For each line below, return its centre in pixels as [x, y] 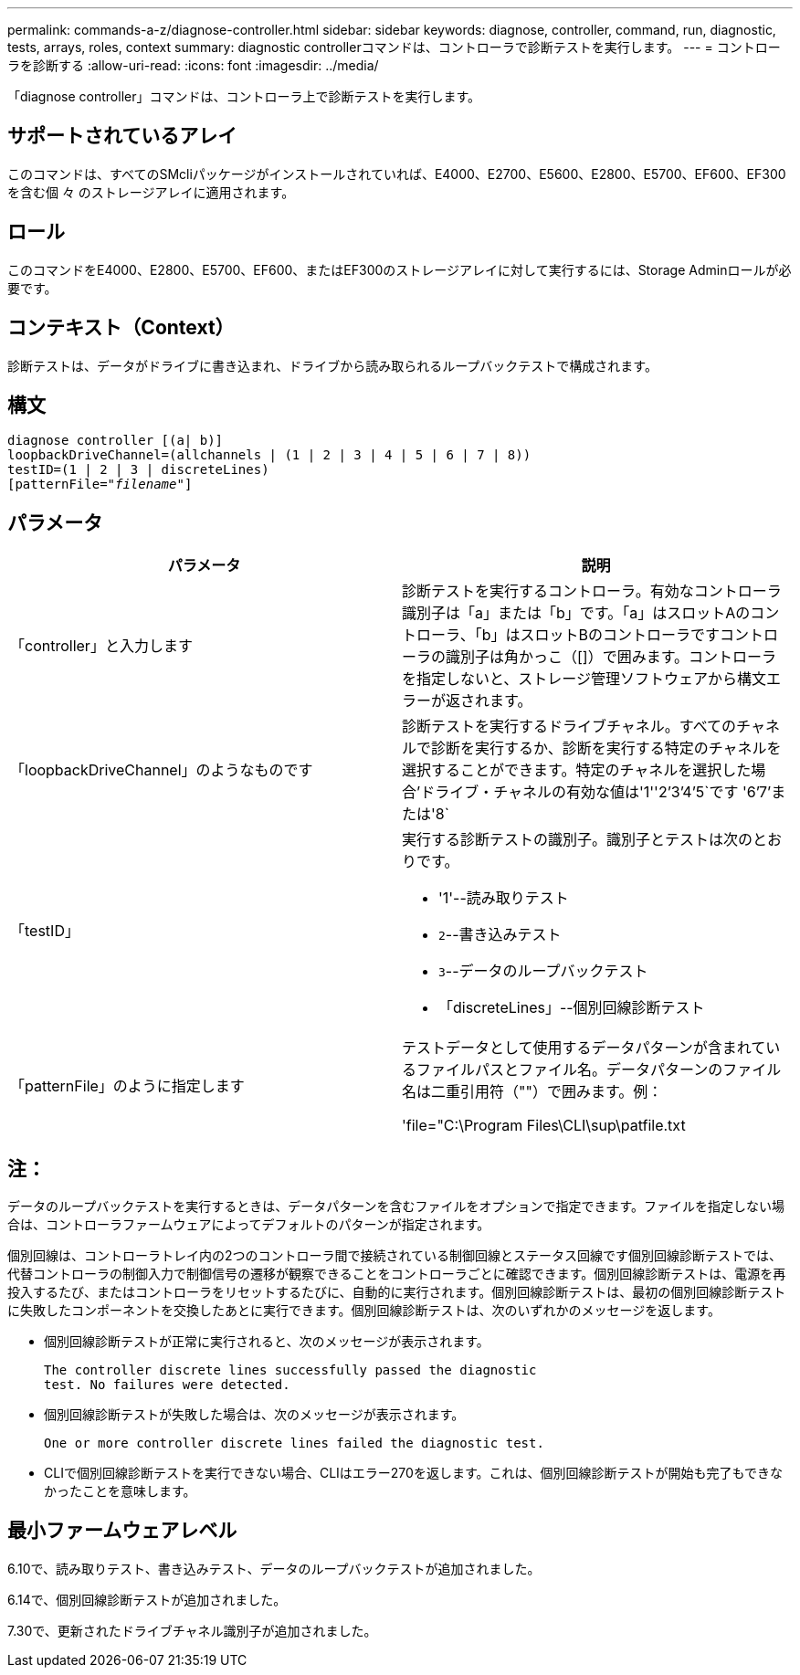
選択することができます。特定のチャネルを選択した [577, 770]
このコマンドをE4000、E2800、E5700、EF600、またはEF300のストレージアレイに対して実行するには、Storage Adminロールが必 [400, 269]
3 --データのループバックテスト [543, 971]
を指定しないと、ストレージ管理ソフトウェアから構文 [584, 679]
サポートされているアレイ [122, 136]
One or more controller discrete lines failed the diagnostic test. [294, 1443]
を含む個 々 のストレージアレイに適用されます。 [151, 192]
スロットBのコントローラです [620, 635]
